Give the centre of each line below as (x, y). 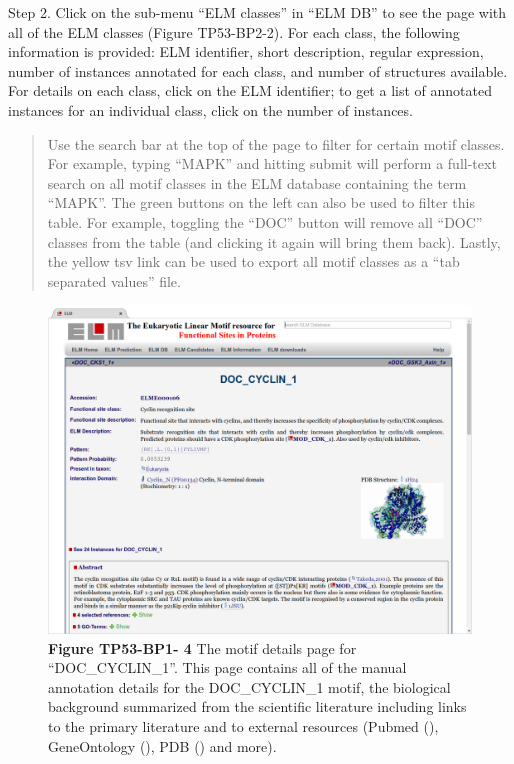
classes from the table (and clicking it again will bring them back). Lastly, (274, 241)
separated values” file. (114, 280)
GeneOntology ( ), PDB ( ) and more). (162, 745)
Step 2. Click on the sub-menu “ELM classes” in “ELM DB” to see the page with (257, 12)
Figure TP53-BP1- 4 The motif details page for (202, 647)
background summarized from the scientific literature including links (257, 706)
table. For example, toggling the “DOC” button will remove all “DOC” (265, 221)
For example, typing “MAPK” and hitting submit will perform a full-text (272, 163)
